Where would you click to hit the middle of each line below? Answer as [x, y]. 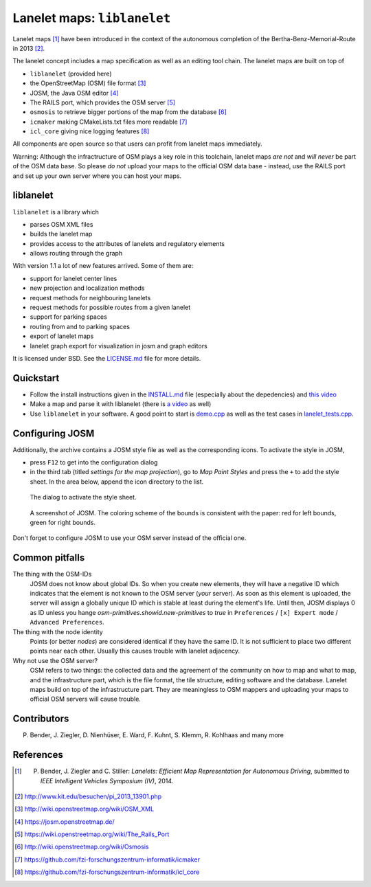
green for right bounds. [63, 522]
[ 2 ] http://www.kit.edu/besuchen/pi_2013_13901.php [88, 796]
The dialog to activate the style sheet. [83, 497]
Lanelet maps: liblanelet [92, 18]
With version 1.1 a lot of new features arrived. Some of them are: [103, 266]
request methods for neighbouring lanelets [90, 297]
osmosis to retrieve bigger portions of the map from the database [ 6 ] [128, 112]
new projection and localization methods [87, 288]
